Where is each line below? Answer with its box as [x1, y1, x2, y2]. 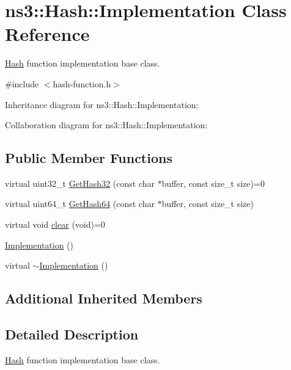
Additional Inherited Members [5, 289, 202, 308]
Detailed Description [5, 325, 139, 344]
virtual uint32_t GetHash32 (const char [5, 176, 155, 189]
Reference [5, 21, 90, 46]
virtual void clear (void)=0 [5, 218, 105, 231]
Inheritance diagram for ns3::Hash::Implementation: [5, 98, 199, 111]
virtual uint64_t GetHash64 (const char [5, 197, 155, 210]
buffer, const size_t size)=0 [161, 176, 265, 189]
